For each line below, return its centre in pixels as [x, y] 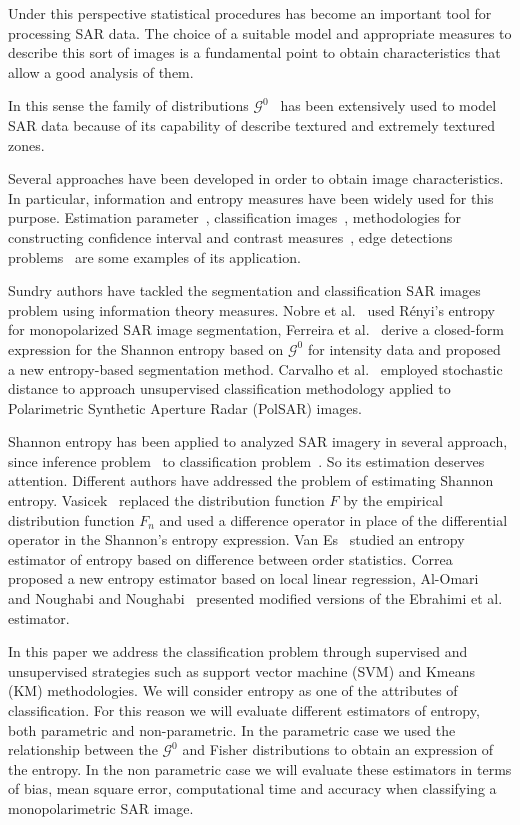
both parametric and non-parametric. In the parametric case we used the [232, 729]
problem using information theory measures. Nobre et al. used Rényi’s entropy [251, 309]
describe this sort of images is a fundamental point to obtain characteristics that [254, 52]
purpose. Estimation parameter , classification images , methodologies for [235, 217]
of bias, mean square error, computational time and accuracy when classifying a [252, 788]
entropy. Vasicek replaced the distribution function [166, 500]
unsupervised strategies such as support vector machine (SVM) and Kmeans [242, 670]
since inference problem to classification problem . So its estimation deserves [246, 460]
